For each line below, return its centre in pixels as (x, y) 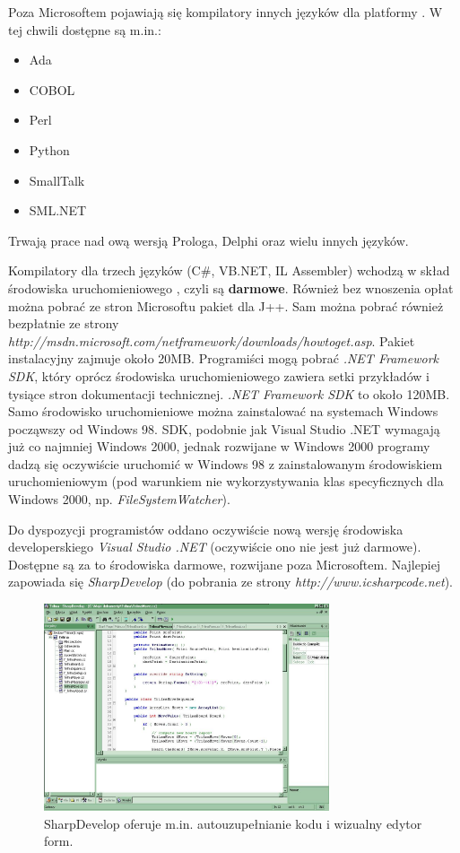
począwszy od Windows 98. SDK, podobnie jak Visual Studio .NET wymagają (224, 428)
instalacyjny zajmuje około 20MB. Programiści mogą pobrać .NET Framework (223, 358)
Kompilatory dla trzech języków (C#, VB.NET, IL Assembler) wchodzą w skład (229, 270)
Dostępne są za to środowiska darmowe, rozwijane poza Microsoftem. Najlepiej (225, 564)
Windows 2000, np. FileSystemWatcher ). (119, 499)
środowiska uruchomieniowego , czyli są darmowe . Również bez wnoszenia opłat (231, 287)
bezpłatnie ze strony (64, 323)
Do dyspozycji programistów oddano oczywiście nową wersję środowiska (206, 529)
